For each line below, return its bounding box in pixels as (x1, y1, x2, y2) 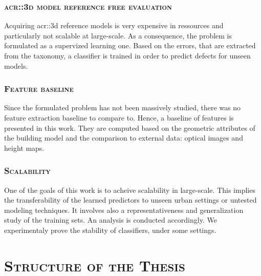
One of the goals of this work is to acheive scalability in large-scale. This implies (4, 184, 255, 195)
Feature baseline (4, 82, 74, 95)
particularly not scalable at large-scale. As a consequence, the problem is (4, 30, 232, 41)
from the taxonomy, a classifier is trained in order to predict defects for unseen (4, 50, 251, 61)
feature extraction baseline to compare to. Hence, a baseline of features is (4, 112, 234, 123)
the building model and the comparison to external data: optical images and (4, 132, 243, 143)
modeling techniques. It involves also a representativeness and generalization (4, 204, 244, 215)
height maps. (4, 142, 45, 153)
